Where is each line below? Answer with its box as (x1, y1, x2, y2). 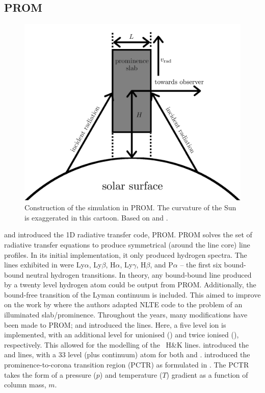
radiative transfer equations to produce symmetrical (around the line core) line (4, 239, 250, 250)
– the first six (180, 259, 222, 270)
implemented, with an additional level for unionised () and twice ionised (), (4, 329, 239, 340)
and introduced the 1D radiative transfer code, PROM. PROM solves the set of (4, 229, 252, 240)
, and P (150, 259, 173, 270)
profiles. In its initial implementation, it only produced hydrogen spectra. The (4, 249, 247, 260)
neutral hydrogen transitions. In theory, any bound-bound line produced (26, 269, 252, 280)
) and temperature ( (99, 369, 163, 380)
